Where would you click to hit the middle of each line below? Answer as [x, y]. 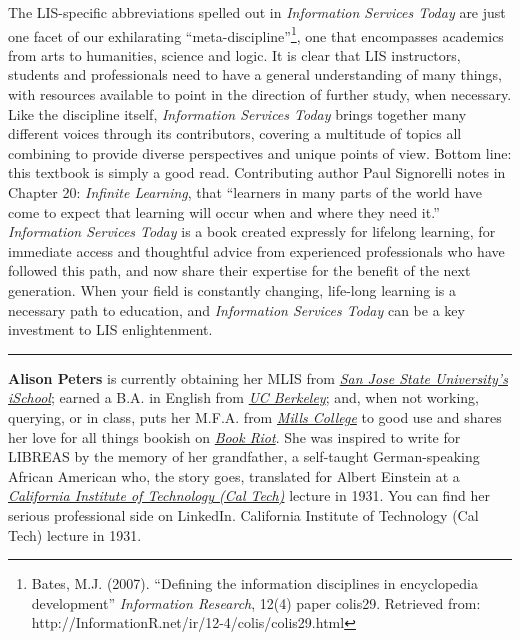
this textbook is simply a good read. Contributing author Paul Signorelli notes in [257, 172]
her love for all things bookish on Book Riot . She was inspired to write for [234, 436]
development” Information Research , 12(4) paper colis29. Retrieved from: [256, 602]
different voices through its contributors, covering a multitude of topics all [235, 133]
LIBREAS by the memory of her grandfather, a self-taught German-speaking [244, 456]
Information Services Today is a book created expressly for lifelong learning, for [252, 231]
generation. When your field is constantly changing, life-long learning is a [232, 289]
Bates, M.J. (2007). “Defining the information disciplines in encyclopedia [254, 583]
